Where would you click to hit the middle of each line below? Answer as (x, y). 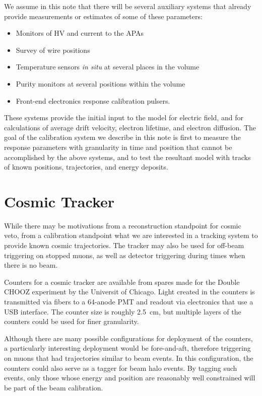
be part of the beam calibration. (54, 387)
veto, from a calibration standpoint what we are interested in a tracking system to (131, 235)
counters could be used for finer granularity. (72, 321)
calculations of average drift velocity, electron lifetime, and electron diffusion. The (130, 127)
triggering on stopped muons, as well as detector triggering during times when (125, 255)
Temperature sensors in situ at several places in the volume (108, 67)
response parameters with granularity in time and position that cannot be (118, 147)
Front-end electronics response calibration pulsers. (93, 100)
